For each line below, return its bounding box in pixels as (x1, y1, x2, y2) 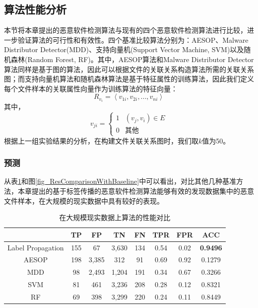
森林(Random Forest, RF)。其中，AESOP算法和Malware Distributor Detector (10, 54, 254, 64)
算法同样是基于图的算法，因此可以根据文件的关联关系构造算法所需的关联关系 (4, 64, 254, 74)
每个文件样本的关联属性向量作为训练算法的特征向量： (4, 83, 178, 93)
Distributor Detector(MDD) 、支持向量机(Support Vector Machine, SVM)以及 (4, 44, 244, 55)
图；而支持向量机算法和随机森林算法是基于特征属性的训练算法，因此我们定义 (4, 74, 254, 84)
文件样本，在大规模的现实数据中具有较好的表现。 (4, 195, 164, 206)
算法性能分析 (4, 1, 66, 17)
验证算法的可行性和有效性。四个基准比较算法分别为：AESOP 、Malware (17, 34, 249, 45)
